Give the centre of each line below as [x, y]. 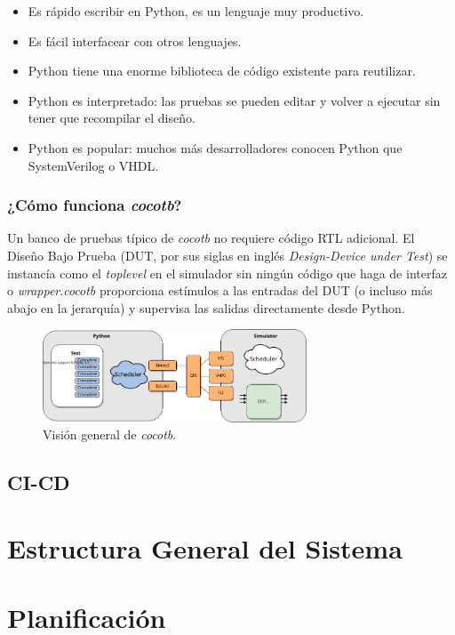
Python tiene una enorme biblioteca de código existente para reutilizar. [222, 71]
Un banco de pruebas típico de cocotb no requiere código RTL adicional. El [211, 238]
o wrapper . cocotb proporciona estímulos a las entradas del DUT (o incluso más [220, 290]
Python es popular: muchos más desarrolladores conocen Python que [215, 147]
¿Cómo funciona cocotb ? [95, 205]
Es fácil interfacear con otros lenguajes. [135, 40]
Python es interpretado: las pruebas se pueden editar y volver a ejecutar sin [234, 100]
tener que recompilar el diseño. [112, 118]
